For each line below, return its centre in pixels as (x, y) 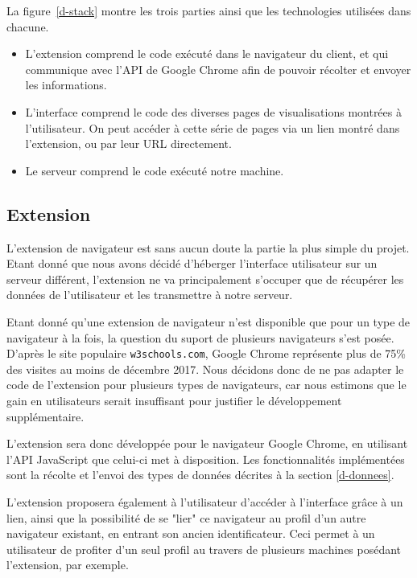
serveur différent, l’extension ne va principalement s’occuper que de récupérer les (205, 279)
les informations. (66, 85)
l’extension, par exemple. (68, 565)
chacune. (28, 26)
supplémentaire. (45, 416)
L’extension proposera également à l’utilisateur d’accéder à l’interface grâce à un (205, 501)
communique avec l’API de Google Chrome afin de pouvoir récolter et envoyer (218, 69)
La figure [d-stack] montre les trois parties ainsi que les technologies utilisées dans (209, 10)
